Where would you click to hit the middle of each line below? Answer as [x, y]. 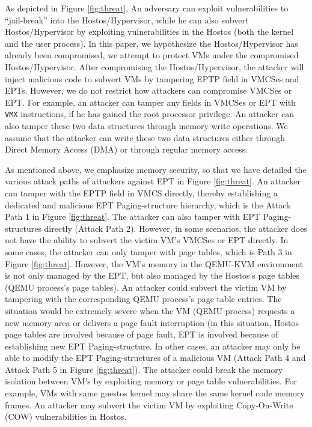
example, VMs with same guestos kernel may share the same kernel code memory [155, 393]
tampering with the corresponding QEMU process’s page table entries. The [143, 299]
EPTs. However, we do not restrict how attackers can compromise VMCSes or [148, 90]
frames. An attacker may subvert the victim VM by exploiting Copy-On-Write [149, 404]
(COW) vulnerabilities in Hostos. [66, 416]
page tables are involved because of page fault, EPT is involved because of [142, 334]
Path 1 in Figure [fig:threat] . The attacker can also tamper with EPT [133, 217]
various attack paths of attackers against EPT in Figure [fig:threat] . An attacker [153, 181]
